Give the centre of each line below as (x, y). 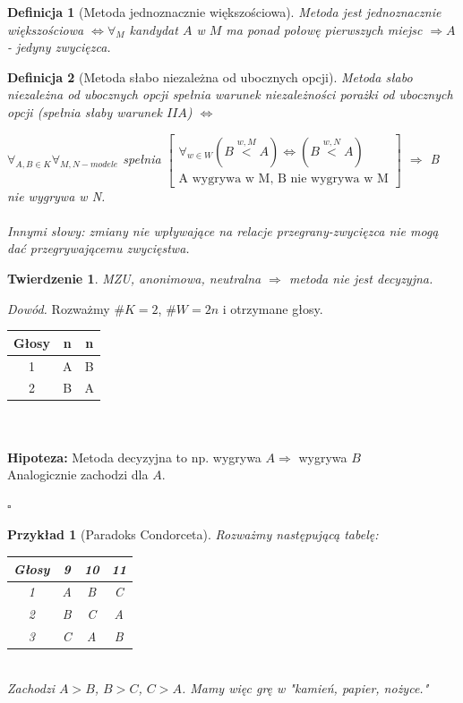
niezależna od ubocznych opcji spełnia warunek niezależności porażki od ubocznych (230, 94)
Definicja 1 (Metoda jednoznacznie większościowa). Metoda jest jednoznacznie (224, 12)
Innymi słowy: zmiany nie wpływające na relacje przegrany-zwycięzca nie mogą (223, 230)
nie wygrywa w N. (56, 195)
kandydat (154, 29)
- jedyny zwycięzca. (59, 47)
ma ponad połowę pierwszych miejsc (324, 29)
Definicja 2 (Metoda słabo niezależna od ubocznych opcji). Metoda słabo (210, 76)
